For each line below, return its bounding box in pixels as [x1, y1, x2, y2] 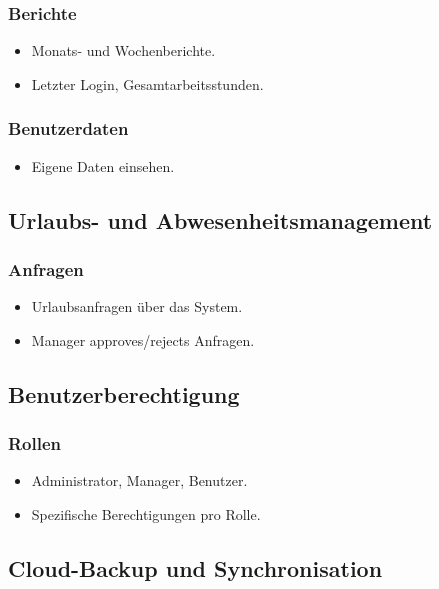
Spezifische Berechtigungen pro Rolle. [31, 504, 261, 524]
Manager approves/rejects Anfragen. [31, 329, 255, 350]
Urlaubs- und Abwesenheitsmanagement [8, 204, 433, 235]
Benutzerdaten [8, 116, 129, 141]
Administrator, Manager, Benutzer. [31, 470, 248, 491]
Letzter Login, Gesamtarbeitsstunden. [31, 73, 264, 94]
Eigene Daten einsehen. [31, 155, 175, 176]
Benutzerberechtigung [8, 378, 240, 409]
